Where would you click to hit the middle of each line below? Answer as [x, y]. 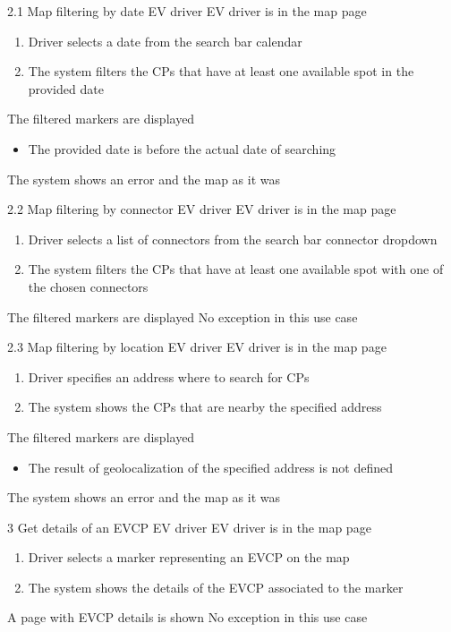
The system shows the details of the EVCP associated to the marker [216, 587]
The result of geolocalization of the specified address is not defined [211, 467]
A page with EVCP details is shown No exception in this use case [187, 617]
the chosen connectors [88, 286]
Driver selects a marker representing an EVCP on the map [189, 557]
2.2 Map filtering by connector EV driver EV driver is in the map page [202, 209]
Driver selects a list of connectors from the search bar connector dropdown [233, 239]
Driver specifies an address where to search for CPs [169, 376]
